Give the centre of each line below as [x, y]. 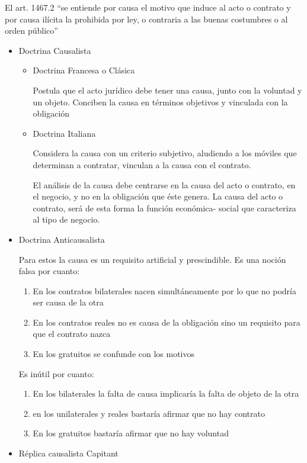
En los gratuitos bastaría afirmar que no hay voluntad [131, 433]
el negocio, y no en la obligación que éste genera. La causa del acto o [158, 196]
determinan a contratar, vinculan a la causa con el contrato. [142, 164]
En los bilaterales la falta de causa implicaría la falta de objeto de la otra [166, 393]
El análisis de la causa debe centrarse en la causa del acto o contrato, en [164, 184]
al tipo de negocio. [66, 219]
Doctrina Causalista [55, 50]
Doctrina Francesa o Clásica [84, 70]
